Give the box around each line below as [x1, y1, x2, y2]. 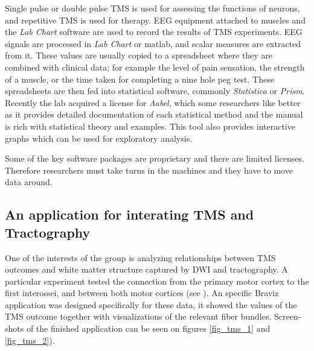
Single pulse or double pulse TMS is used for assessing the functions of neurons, [5, 2, 300, 14]
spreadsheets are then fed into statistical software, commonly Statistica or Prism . [5, 84, 305, 97]
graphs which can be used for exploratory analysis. [5, 131, 193, 144]
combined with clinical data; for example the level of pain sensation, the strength [5, 60, 305, 73]
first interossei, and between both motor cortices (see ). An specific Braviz [5, 286, 279, 299]
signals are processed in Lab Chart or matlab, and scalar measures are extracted [5, 37, 301, 49]
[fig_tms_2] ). [5, 334, 55, 346]
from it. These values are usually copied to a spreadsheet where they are [5, 49, 273, 62]
